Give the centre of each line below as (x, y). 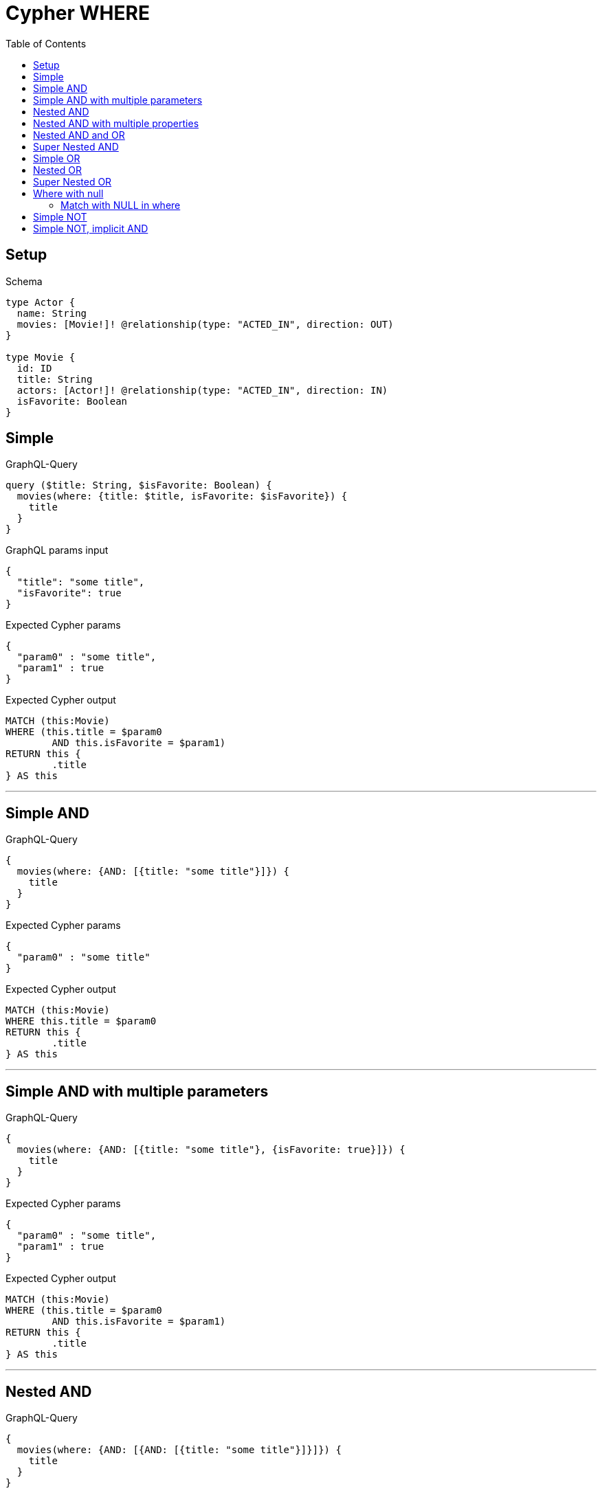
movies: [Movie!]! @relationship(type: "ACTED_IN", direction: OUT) (205, 324)
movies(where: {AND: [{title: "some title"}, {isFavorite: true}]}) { (211, 1150)
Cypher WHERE (78, 13)
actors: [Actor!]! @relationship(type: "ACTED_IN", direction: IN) (202, 390)
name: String (52, 313)
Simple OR (57, 158)
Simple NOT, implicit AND (91, 228)
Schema (24, 281)
